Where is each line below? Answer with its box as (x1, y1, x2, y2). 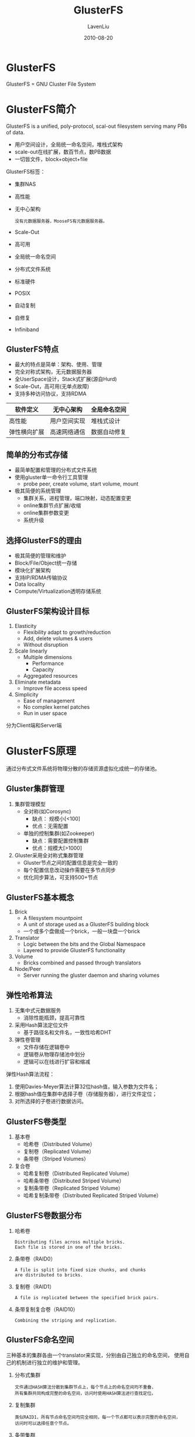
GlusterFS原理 (6, 745, 76, 758)
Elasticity (14, 622, 37, 629)
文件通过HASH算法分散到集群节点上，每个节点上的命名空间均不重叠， (14, 1384, 156, 1390)
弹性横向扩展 (9, 428, 45, 436)
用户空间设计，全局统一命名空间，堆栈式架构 (14, 141, 123, 148)
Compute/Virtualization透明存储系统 (14, 587, 101, 595)
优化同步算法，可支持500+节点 (23, 874, 98, 881)
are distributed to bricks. (14, 1272, 83, 1278)
